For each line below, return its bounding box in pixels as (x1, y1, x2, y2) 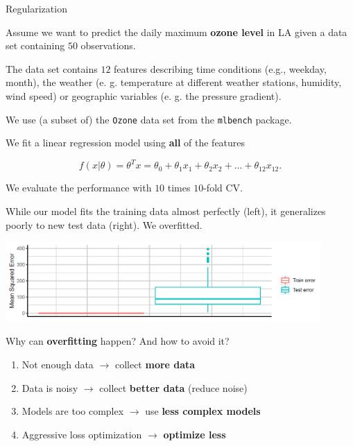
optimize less (163, 427, 226, 441)
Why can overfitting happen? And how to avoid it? (6, 334, 230, 348)
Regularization (6, 1, 67, 15)
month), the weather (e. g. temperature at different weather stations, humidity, (6, 75, 342, 89)
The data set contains (6, 61, 98, 76)
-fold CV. (203, 180, 243, 195)
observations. (80, 38, 136, 53)
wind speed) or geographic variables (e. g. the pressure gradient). (6, 88, 282, 103)
